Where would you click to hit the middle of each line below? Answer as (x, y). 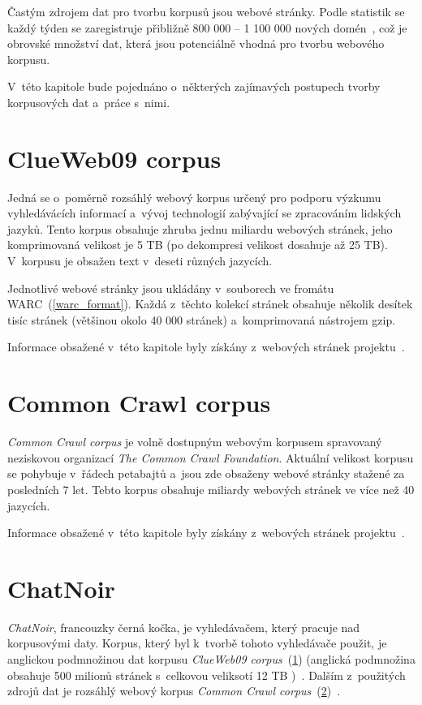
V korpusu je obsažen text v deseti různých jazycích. (140, 261)
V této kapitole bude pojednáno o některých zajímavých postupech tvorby (194, 86)
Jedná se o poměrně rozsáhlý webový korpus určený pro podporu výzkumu (194, 197)
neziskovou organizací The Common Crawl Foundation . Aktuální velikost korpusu (211, 457)
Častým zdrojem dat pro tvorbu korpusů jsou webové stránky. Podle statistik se (206, 11)
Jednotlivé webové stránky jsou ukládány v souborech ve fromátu (171, 288)
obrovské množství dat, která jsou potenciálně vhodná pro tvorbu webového (196, 43)
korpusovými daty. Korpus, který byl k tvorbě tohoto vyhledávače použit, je (197, 643)
